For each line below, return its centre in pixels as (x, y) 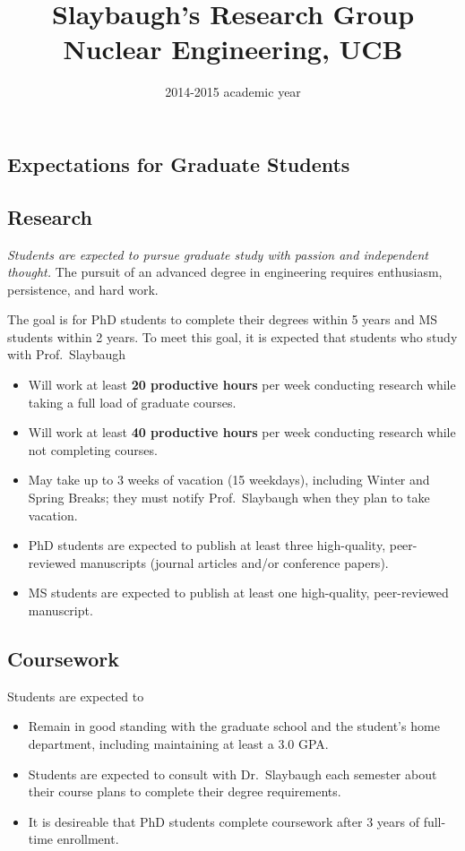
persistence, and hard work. (83, 289)
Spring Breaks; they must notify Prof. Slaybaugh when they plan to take (229, 498)
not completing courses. (93, 449)
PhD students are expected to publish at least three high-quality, (207, 545)
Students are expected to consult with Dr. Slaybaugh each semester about (232, 774)
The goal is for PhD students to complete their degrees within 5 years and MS (223, 319)
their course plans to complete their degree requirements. (185, 791)
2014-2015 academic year (233, 92)
